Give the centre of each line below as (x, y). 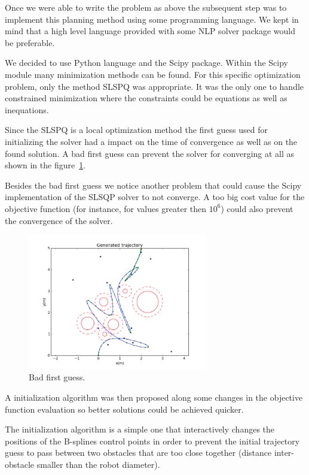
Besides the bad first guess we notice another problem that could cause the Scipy (153, 185)
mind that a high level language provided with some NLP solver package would (150, 31)
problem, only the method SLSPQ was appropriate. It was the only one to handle (154, 86)
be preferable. (30, 42)
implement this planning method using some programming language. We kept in (152, 19)
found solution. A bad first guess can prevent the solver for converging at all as (150, 153)
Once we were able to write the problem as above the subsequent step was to (146, 7)
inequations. (27, 109)
